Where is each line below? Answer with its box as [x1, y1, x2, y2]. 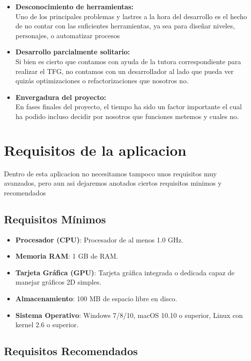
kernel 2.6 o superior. [15, 319, 79, 330]
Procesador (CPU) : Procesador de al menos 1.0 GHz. [15, 234, 184, 244]
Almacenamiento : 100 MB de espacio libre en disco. [15, 293, 177, 304]
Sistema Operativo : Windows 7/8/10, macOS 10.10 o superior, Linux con [15, 310, 243, 320]
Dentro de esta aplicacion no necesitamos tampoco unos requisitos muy [4, 168, 217, 178]
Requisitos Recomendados [4, 343, 138, 359]
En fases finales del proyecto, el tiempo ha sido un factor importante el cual [15, 101, 242, 112]
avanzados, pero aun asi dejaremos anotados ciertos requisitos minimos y [4, 178, 222, 188]
